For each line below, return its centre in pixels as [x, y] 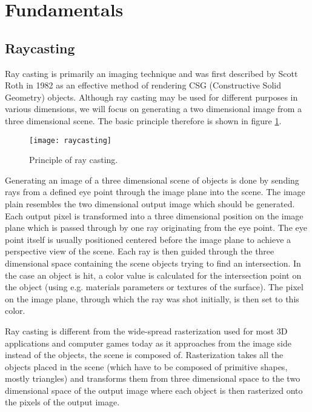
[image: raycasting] [71, 140]
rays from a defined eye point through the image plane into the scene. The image [155, 192]
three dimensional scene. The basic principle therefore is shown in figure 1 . [143, 120]
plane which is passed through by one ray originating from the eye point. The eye [156, 228]
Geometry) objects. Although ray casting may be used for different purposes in [151, 97]
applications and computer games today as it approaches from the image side [148, 343]
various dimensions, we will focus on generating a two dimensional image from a [154, 109]
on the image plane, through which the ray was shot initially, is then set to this [152, 298]
